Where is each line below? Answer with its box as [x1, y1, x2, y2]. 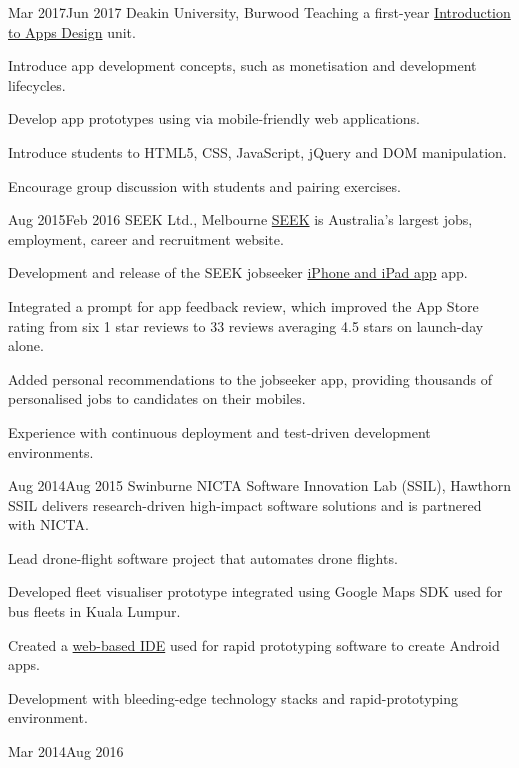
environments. [8, 441, 94, 462]
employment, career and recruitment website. [8, 228, 284, 249]
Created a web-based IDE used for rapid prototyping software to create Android [8, 634, 500, 655]
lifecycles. [8, 74, 66, 95]
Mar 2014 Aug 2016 [8, 741, 124, 762]
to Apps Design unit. [8, 21, 136, 42]
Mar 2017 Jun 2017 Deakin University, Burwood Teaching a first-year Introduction [8, 2, 511, 22]
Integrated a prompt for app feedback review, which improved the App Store [8, 295, 479, 316]
